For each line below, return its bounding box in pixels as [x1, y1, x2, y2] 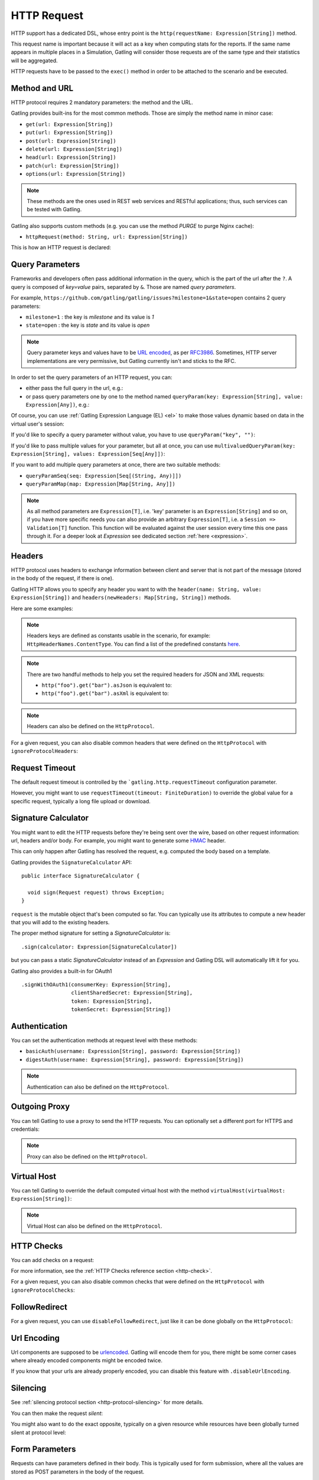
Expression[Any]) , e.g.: [25, 401, 90, 408]
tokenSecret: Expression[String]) [71, 1006, 171, 1013]
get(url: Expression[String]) [25, 121, 113, 127]
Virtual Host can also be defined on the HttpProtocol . [27, 1222, 162, 1230]
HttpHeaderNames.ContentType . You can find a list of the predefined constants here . [27, 640, 240, 648]
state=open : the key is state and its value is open [25, 321, 150, 329]
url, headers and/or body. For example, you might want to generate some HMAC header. [11, 836, 226, 844]
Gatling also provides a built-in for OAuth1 [11, 967, 112, 974]
